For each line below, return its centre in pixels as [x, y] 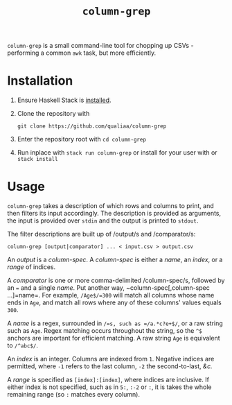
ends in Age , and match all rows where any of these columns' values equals [114, 302]
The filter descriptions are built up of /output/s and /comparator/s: [101, 234]
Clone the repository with [53, 114]
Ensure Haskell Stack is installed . [64, 100]
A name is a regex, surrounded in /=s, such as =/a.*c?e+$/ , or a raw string [115, 323]
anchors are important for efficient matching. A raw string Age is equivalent [114, 338]
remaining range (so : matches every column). [74, 395]
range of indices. [32, 267]
